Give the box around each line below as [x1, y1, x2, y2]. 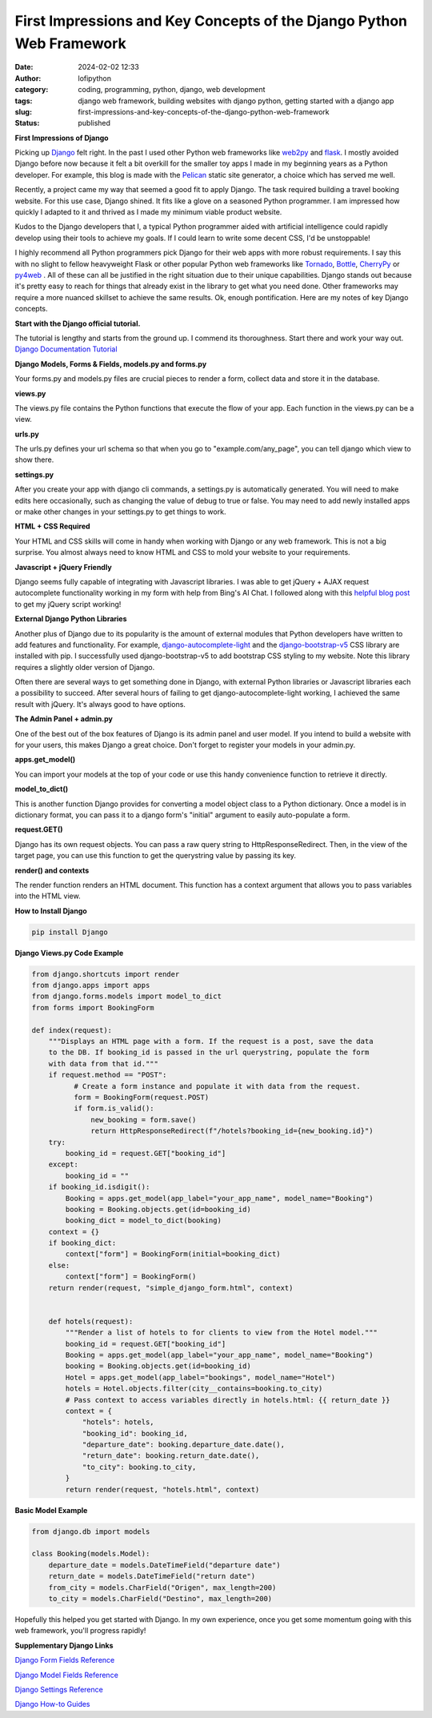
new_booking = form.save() [90, 1115, 197, 1124]
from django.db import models [31, 1527, 150, 1536]
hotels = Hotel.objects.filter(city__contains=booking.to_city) [65, 1384, 323, 1393]
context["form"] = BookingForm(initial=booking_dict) [65, 1250, 281, 1258]
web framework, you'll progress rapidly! [14, 1626, 146, 1636]
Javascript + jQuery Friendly [14, 562, 112, 572]
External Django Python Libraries [14, 614, 127, 624]
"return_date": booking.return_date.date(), [82, 1451, 260, 1460]
